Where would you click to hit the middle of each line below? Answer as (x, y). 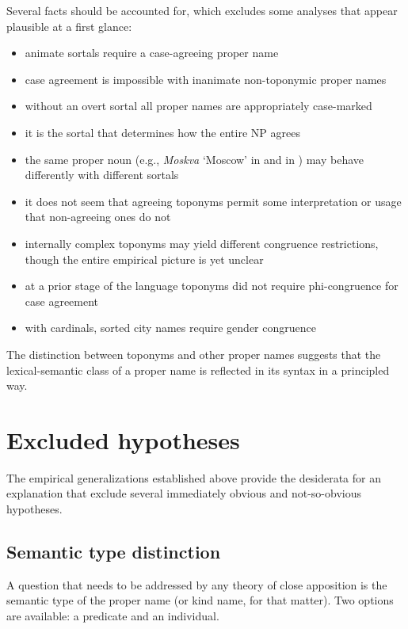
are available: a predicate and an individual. (113, 615)
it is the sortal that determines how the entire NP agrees (162, 132)
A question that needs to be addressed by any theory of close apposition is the (197, 584)
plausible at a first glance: (69, 26)
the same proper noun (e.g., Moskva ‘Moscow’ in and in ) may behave (194, 159)
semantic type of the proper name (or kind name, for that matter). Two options (200, 600)
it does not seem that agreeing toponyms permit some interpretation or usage (213, 201)
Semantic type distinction (114, 551)
